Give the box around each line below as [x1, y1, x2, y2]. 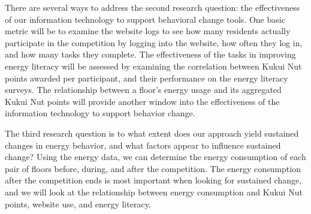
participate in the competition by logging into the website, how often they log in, [5, 36, 303, 49]
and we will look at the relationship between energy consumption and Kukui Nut [5, 185, 303, 198]
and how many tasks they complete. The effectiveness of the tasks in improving [5, 48, 296, 61]
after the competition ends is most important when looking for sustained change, [5, 174, 302, 186]
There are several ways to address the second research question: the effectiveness [5, 1, 300, 13]
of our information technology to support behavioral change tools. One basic [5, 13, 285, 25]
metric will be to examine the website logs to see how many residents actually [5, 25, 291, 37]
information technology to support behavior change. [5, 107, 195, 119]
